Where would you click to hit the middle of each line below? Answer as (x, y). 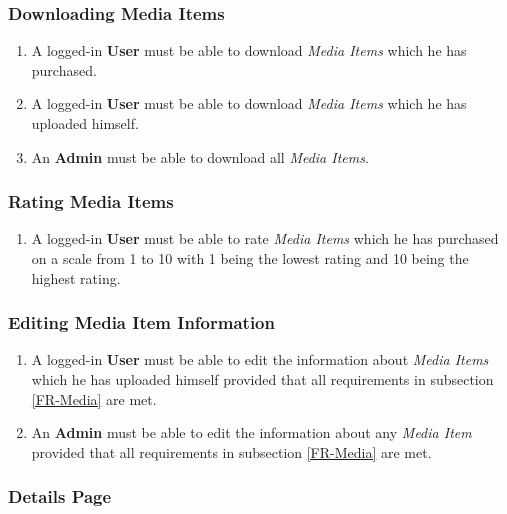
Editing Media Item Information (141, 322)
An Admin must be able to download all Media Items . (200, 156)
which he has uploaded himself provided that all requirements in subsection (262, 379)
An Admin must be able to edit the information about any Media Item (251, 432)
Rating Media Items (91, 201)
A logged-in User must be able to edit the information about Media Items (260, 359)
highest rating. (76, 277)
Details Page (60, 496)
